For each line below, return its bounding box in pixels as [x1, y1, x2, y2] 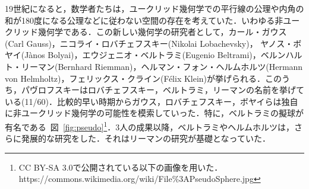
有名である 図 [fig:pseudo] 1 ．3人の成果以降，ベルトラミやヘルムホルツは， [5, 118, 294, 133]
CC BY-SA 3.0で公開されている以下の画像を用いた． [18, 161, 223, 173]
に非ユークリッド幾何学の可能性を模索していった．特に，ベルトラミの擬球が [5, 107, 304, 119]
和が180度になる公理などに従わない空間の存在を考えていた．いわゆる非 [5, 14, 283, 26]
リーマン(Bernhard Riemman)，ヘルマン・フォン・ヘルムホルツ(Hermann [21, 60, 303, 72]
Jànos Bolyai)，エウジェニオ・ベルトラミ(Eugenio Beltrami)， [24, 49, 261, 61]
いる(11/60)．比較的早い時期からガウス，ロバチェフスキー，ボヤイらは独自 [5, 95, 298, 107]
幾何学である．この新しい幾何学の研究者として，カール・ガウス [37, 25, 287, 38]
